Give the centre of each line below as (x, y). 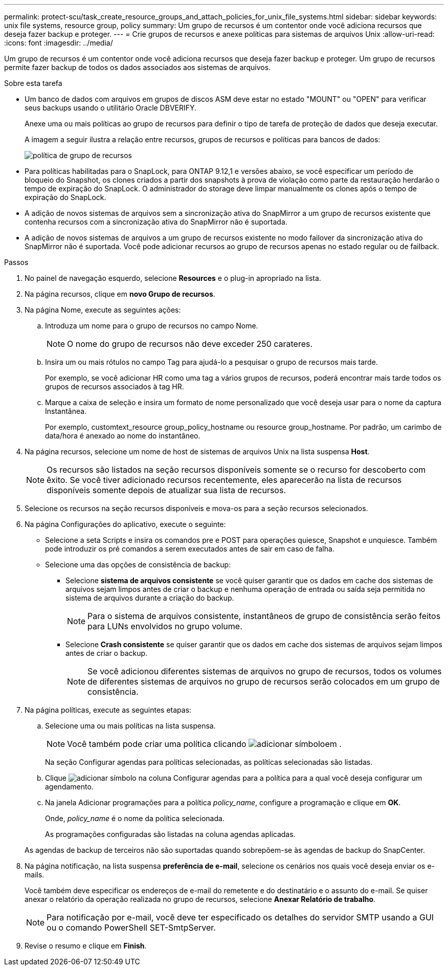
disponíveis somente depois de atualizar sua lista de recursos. (166, 490)
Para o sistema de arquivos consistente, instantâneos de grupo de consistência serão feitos (264, 616)
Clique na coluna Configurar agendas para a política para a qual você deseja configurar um (234, 778)
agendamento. (69, 787)
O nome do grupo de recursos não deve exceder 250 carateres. (190, 344)
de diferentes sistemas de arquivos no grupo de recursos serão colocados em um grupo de (264, 681)
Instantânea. (66, 411)
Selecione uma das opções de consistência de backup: (138, 565)
